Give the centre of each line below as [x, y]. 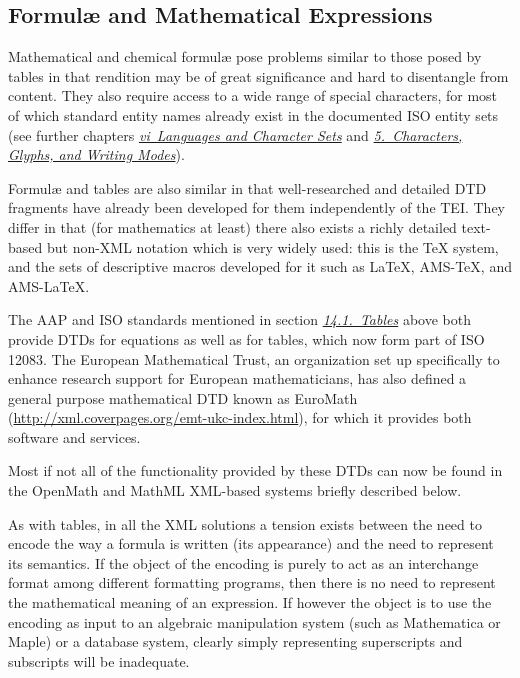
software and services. [74, 436]
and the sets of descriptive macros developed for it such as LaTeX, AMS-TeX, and [260, 266]
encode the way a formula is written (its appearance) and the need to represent [251, 543]
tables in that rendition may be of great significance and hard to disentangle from [258, 75]
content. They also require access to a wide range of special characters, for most [253, 95]
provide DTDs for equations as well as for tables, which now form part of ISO [246, 338]
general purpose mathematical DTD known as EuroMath [183, 397]
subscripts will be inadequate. [99, 660]
